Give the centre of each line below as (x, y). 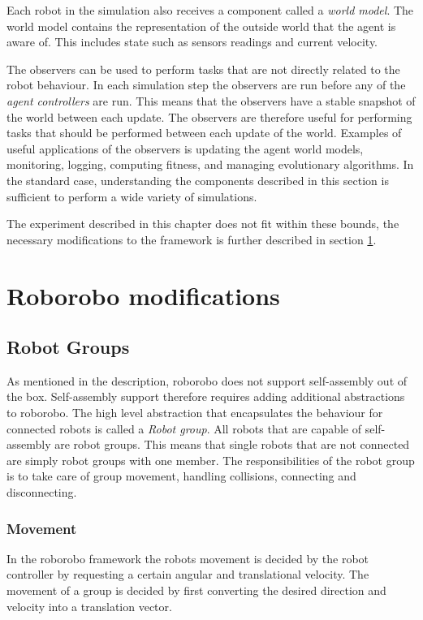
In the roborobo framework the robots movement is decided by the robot (188, 558)
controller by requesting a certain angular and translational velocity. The (188, 574)
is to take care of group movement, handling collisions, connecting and (181, 476)
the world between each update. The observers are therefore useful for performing (209, 116)
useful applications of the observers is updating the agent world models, (185, 148)
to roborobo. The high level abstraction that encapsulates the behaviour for (195, 413)
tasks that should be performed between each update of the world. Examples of (204, 133)
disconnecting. (42, 492)
